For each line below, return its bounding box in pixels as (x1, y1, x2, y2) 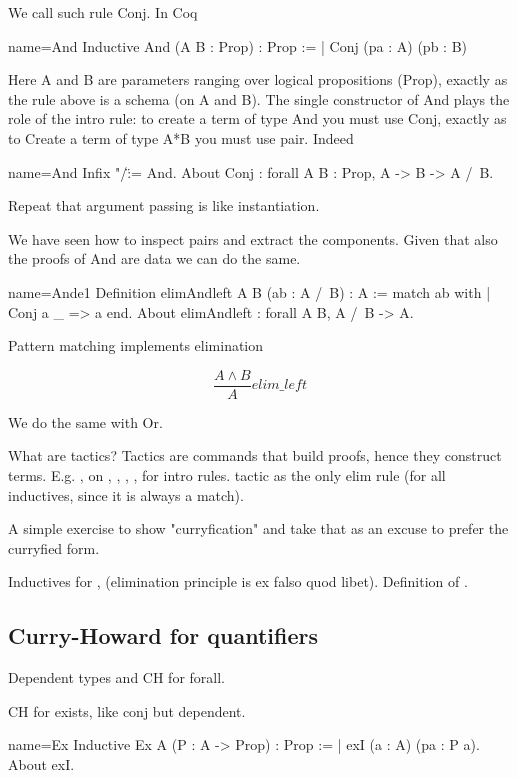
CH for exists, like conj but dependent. (8, 700, 246, 721)
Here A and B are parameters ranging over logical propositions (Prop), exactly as (8, 69, 508, 90)
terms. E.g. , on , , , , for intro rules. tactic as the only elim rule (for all (8, 464, 446, 485)
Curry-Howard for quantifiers (8, 620, 318, 651)
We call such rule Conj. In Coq (8, 2, 198, 22)
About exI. (8, 753, 75, 774)
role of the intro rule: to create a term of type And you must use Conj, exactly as (8, 108, 507, 129)
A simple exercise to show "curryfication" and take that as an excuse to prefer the (8, 518, 509, 539)
